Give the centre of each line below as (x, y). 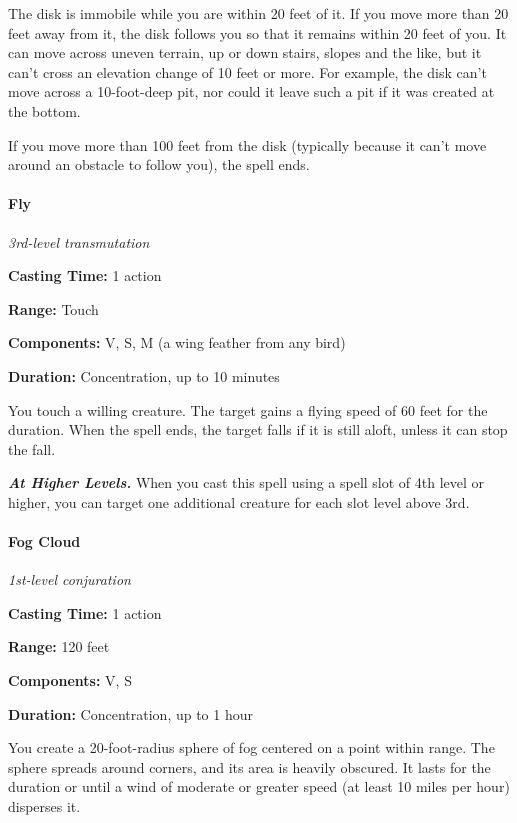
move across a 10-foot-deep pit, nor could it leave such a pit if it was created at (251, 91)
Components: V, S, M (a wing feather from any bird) (177, 342)
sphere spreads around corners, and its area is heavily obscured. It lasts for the (249, 766)
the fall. (32, 448)
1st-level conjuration (69, 579)
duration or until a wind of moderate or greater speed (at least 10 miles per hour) (259, 786)
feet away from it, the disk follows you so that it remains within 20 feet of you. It (257, 32)
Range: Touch (53, 308)
